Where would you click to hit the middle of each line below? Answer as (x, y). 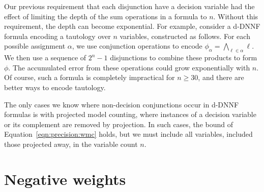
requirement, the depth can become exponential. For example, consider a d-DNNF (132, 26)
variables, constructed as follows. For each (185, 36)
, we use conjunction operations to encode (137, 46)
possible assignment (35, 46)
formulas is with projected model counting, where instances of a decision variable (130, 114)
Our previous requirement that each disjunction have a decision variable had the (129, 6)
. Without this (236, 16)
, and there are (221, 77)
